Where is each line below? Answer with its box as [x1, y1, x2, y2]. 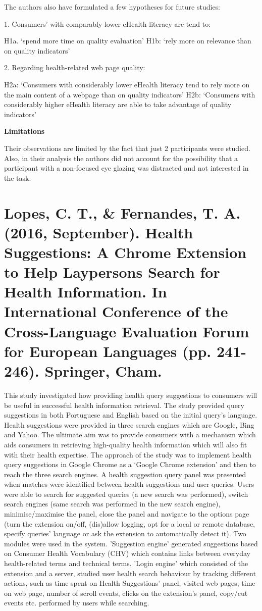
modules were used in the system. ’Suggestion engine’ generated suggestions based [4, 538, 258, 548]
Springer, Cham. [44, 361, 162, 381]
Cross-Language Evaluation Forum [4, 321, 249, 341]
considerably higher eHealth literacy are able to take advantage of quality [4, 99, 232, 110]
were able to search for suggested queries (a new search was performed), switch [4, 488, 248, 499]
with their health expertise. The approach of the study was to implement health [4, 449, 251, 460]
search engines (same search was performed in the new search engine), [4, 498, 221, 509]
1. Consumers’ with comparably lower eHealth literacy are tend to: [4, 18, 211, 29]
